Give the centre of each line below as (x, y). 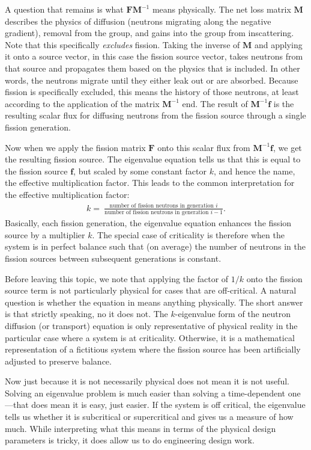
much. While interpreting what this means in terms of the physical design (140, 428)
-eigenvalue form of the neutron (233, 314)
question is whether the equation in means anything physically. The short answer (154, 302)
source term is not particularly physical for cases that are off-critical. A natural (151, 290)
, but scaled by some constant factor (140, 171)
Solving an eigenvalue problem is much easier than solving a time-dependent (145, 393)
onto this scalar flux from (204, 147)
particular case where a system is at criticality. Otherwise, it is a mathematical (150, 337)
